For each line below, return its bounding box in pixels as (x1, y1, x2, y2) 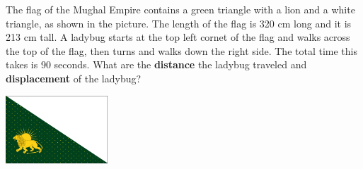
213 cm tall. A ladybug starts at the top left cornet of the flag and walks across (6, 30, 350, 44)
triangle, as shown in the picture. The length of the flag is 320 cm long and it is (6, 15, 352, 30)
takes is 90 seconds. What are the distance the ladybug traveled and (6, 57, 307, 72)
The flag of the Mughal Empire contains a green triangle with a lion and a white (6, 2, 355, 16)
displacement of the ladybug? (6, 70, 142, 85)
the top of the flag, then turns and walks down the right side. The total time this (6, 43, 357, 58)
